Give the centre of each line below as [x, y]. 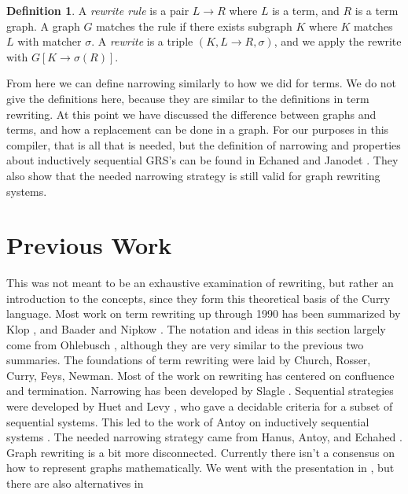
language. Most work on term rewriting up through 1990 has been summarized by [204, 313]
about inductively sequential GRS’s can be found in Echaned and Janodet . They [202, 160]
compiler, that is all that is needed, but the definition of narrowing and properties [204, 144]
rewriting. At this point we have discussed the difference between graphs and [191, 114]
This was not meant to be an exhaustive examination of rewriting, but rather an [200, 283]
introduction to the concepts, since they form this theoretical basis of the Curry [198, 298]
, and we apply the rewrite [338, 41]
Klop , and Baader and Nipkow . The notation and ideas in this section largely [196, 329]
